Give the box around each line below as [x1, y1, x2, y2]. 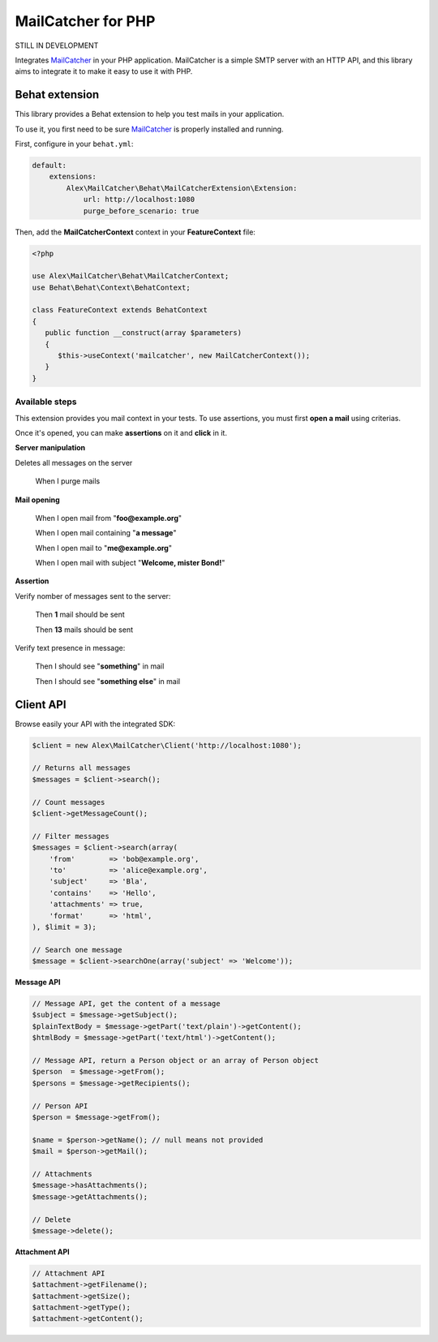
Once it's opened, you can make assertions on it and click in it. [15, 428, 227, 437]
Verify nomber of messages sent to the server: [15, 591, 171, 600]
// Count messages [32, 798, 105, 806]
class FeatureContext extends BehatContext [32, 305, 208, 315]
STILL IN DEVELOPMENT [15, 41, 99, 50]
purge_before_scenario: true [83, 206, 200, 215]
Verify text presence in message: [15, 643, 126, 653]
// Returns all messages [32, 763, 131, 772]
